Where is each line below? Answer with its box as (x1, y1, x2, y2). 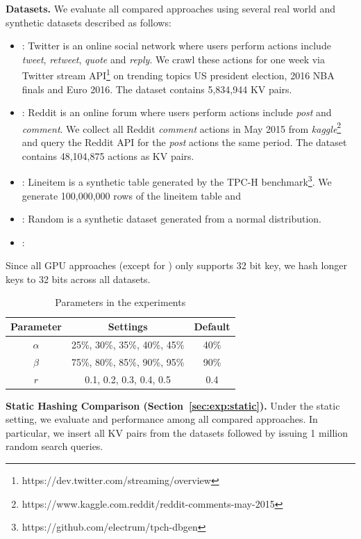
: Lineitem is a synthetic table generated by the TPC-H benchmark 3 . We (22, 172, 332, 188)
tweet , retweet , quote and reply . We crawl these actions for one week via (22, 51, 325, 66)
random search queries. (6, 439, 103, 453)
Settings (108, 319, 148, 334)
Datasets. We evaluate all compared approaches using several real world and (6, 1, 335, 15)
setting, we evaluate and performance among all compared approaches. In (6, 412, 318, 426)
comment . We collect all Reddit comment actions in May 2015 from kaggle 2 (22, 119, 342, 136)
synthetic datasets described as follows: (6, 15, 171, 29)
